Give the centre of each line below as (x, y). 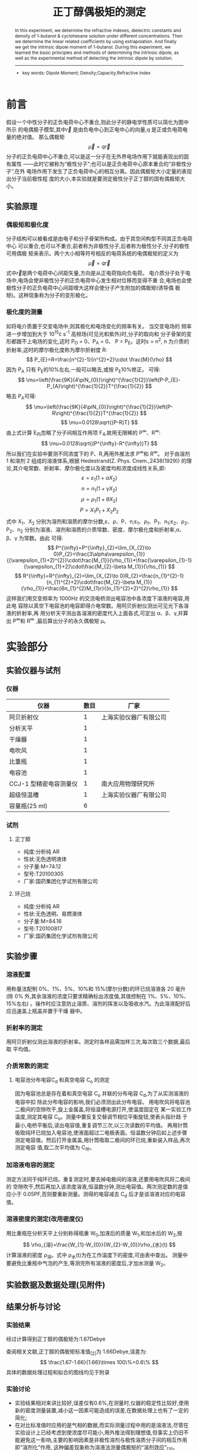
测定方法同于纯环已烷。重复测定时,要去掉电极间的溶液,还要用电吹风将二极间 (98, 1179)
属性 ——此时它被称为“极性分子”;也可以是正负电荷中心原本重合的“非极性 (99, 164)
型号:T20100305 (43, 874)
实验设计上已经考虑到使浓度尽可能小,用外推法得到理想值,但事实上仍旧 (99, 1433)
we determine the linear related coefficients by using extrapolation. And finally (95, 41)
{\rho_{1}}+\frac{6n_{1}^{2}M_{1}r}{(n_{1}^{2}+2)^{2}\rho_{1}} (95, 589)
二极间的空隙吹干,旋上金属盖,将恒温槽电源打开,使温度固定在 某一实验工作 (103, 1109)
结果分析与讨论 (33, 1307)
